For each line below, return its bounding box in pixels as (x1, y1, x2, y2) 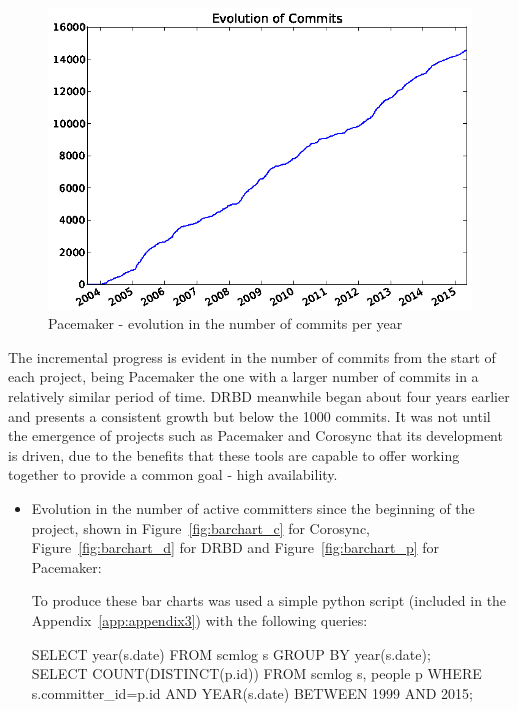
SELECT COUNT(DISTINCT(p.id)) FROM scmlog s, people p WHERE (31, 663, 482, 684)
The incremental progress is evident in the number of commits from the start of (8, 346, 496, 367)
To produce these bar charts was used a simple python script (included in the (31, 590, 507, 611)
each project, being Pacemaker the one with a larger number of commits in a (8, 366, 479, 387)
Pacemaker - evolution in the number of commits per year (48, 313, 403, 334)
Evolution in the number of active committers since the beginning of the (31, 497, 475, 518)
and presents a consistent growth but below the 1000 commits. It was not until (8, 405, 491, 426)
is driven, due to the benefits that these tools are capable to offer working (8, 444, 460, 465)
